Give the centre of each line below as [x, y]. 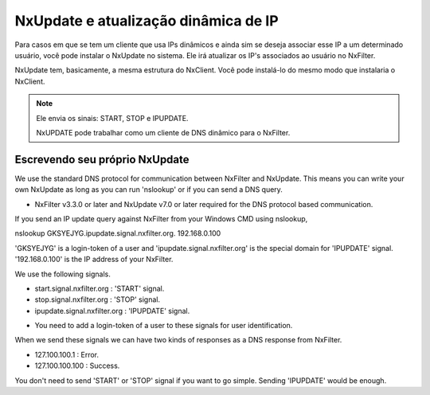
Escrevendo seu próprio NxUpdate [102, 159]
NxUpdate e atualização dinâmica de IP [147, 21]
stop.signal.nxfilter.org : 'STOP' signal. [98, 299]
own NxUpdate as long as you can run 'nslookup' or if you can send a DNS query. [149, 190]
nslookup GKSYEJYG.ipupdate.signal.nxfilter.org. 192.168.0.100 [118, 233]
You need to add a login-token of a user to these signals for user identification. [164, 326]
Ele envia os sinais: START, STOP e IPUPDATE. [112, 118]
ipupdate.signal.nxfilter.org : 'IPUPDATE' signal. [112, 311]
